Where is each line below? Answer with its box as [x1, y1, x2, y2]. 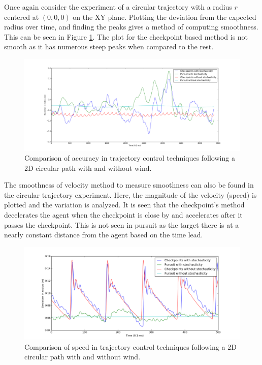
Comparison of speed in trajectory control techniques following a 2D [24, 341, 237, 352]
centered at [4, 11, 39, 22]
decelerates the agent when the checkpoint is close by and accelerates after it [4, 209, 243, 220]
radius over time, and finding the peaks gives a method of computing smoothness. [4, 21, 258, 32]
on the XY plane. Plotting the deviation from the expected [73, 11, 256, 22]
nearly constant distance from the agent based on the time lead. [4, 229, 203, 240]
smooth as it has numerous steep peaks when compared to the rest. [4, 41, 214, 52]
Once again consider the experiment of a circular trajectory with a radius [4, 2, 232, 12]
